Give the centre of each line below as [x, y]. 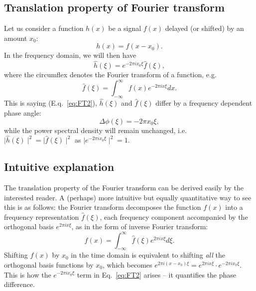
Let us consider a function [44, 28]
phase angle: [23, 112]
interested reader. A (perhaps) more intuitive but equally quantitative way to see [128, 197]
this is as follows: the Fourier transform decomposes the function [103, 207]
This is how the [28, 274]
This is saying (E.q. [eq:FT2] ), [51, 103]
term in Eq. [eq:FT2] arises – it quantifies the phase [157, 274]
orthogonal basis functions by [49, 264]
